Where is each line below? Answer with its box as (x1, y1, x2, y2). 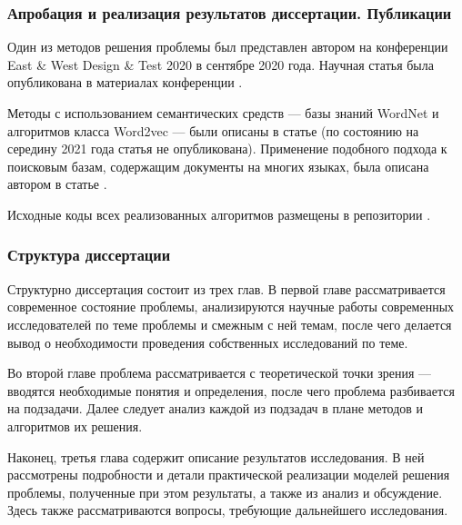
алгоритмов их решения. (7, 416, 143, 435)
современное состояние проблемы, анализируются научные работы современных (7, 297, 455, 316)
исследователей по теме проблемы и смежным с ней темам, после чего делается (7, 314, 452, 333)
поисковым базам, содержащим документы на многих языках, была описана (7, 156, 429, 175)
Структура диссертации (7, 243, 171, 266)
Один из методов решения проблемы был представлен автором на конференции (7, 37, 448, 56)
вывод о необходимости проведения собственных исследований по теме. (7, 332, 408, 352)
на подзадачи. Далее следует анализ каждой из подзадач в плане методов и (7, 399, 424, 418)
